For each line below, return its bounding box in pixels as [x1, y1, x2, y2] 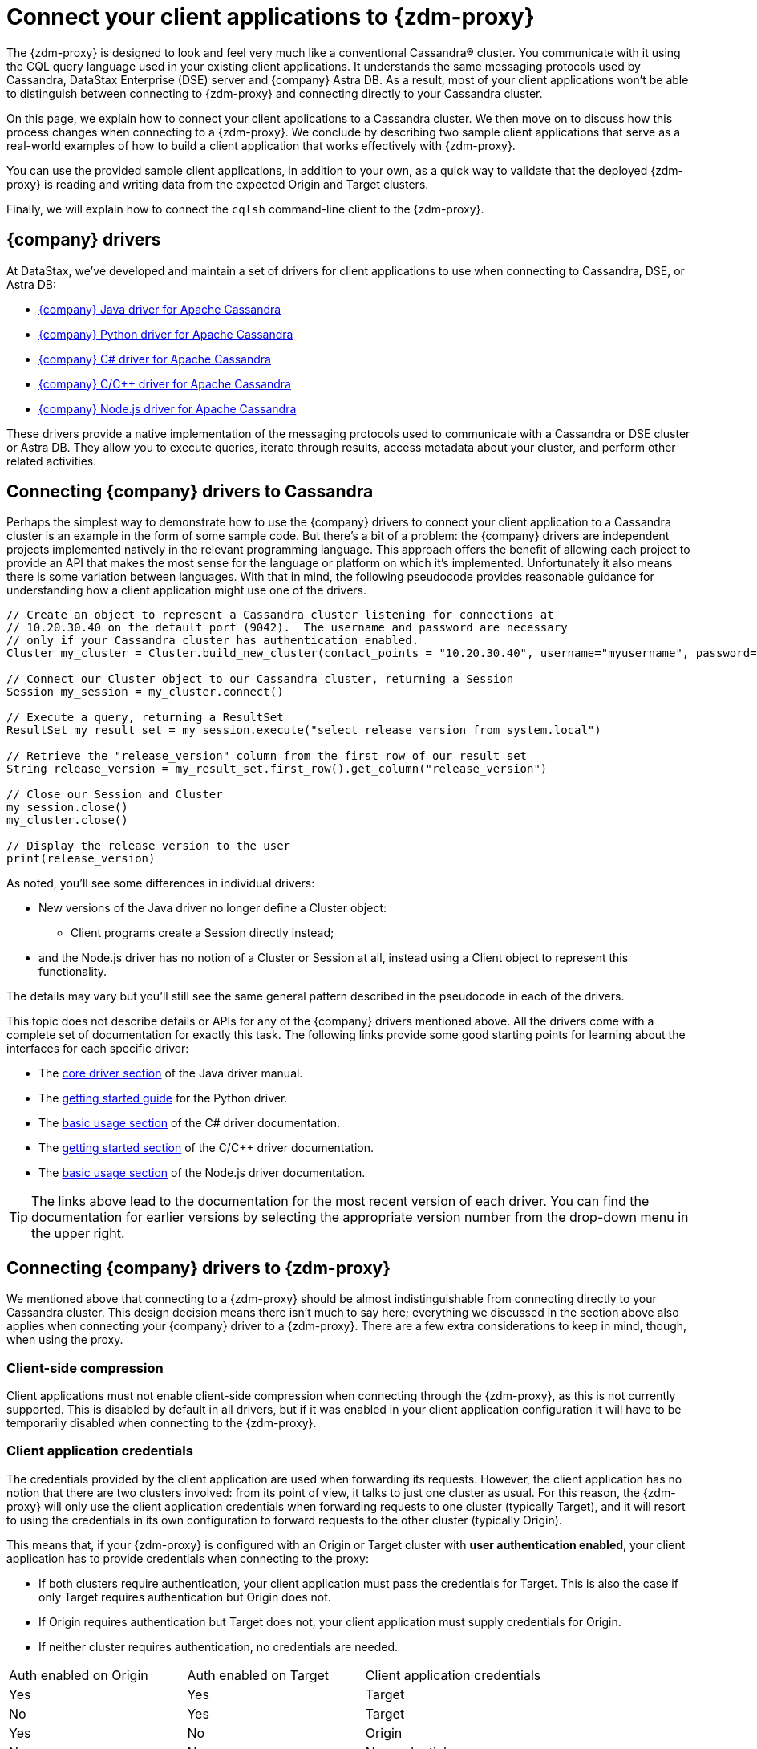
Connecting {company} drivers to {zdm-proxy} [6, 1257, 391, 1278]
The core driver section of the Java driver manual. [38, 1066, 303, 1081]
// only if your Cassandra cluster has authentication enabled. [6, 634, 419, 647]
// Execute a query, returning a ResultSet [6, 711, 284, 724]
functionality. [38, 964, 107, 979]
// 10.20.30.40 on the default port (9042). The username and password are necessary [6, 621, 568, 635]
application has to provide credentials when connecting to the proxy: [6, 1551, 369, 1565]
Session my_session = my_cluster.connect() [6, 685, 284, 699]
